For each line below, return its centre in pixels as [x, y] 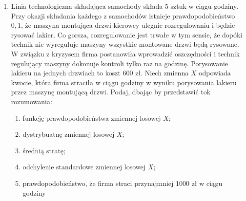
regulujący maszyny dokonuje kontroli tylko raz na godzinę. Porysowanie [120, 63]
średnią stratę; [44, 150]
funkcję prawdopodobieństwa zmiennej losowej [92, 118]
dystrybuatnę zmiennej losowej [69, 134]
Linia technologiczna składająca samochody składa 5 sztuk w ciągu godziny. [125, 6]
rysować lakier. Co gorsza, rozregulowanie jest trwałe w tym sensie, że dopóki [127, 34]
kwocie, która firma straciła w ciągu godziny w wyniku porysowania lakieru [124, 82]
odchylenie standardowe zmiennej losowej [84, 167]
